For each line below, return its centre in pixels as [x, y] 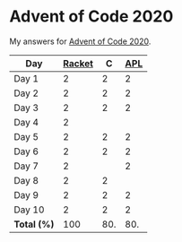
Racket [78, 63]
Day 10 [29, 210]
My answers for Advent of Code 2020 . [80, 41]
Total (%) [34, 224]
